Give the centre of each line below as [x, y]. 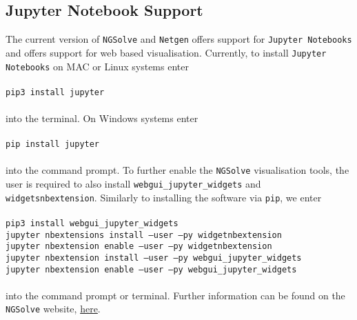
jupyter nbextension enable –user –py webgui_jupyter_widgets [151, 269]
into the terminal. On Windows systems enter [102, 118]
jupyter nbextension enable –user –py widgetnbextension [139, 247]
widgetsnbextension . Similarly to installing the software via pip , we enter [164, 197]
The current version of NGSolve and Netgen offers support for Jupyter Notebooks [179, 39]
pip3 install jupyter [55, 92]
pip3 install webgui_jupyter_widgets [92, 224]
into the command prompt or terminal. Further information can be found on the [175, 295]
